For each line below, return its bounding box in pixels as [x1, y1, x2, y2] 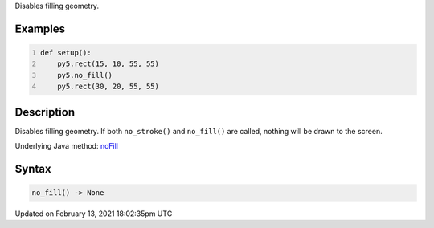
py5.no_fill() [57, 71, 113, 79]
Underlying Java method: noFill [14, 141, 119, 151]
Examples [14, 22, 66, 35]
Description [14, 105, 76, 119]
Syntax [14, 161, 51, 176]
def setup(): [40, 48, 92, 57]
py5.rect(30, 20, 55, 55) [57, 82, 160, 92]
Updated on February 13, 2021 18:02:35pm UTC [14, 209, 173, 218]
